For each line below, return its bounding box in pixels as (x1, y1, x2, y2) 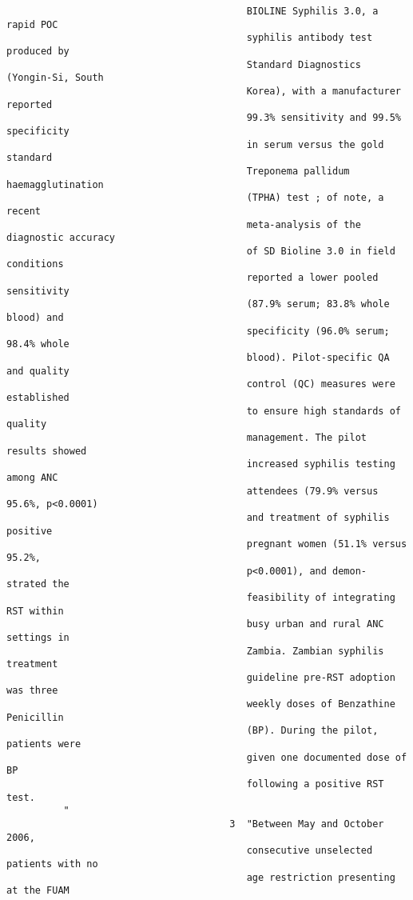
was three (6, 685, 58, 697)
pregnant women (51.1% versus (246, 538, 407, 550)
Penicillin (6, 711, 64, 723)
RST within (6, 605, 64, 617)
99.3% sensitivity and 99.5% (246, 112, 401, 124)
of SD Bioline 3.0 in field (246, 245, 395, 257)
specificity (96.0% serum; (246, 325, 390, 337)
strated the (6, 578, 69, 590)
